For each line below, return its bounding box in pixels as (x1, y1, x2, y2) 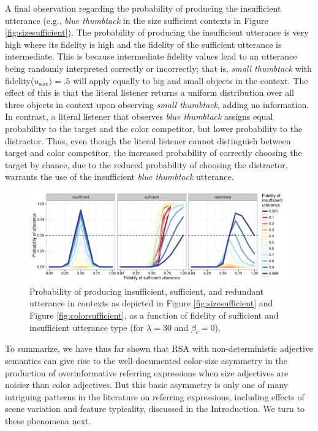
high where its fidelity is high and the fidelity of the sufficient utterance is (5, 37, 282, 50)
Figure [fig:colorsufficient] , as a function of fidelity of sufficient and (29, 308, 279, 321)
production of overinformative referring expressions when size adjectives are (5, 366, 289, 379)
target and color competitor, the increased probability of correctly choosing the (5, 146, 302, 159)
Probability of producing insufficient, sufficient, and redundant (29, 284, 264, 297)
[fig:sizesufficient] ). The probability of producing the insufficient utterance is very (5, 26, 309, 39)
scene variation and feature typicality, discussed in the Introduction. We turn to (5, 402, 305, 415)
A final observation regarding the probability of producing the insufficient (5, 2, 281, 14)
